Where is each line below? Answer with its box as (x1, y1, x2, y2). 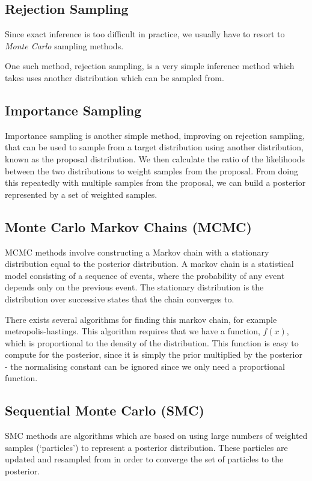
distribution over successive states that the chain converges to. (5, 292, 234, 305)
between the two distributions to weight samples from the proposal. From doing (5, 164, 299, 177)
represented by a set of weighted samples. (5, 188, 158, 200)
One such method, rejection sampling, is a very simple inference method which (5, 60, 295, 72)
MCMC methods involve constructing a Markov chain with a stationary (5, 245, 269, 258)
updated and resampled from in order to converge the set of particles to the (5, 453, 284, 465)
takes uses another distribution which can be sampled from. (5, 71, 224, 84)
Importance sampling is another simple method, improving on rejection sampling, (5, 129, 305, 141)
